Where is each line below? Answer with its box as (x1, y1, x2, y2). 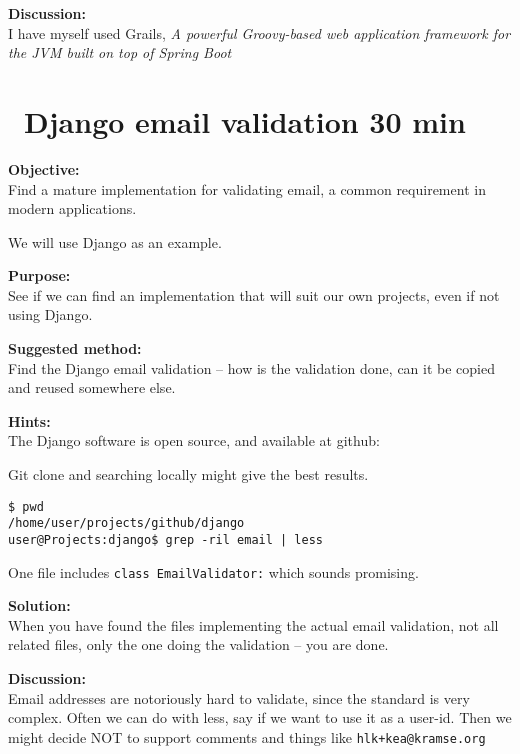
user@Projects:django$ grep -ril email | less (8, 532, 323, 547)
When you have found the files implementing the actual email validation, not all (8, 614, 499, 635)
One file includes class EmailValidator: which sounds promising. (8, 561, 419, 582)
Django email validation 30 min (24, 100, 466, 141)
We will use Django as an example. (8, 231, 222, 252)
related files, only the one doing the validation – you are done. (8, 634, 389, 655)
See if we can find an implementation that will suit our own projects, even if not (8, 284, 500, 305)
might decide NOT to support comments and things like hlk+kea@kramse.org (8, 726, 486, 747)
